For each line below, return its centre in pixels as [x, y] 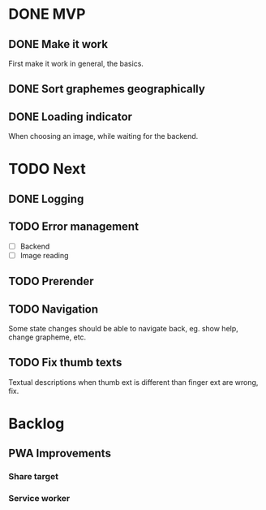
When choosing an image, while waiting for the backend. [103, 136]
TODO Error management [74, 227]
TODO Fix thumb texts [65, 363]
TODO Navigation [54, 309]
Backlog [36, 424]
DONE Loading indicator [70, 117]
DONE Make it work [58, 44]
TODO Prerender [51, 281]
